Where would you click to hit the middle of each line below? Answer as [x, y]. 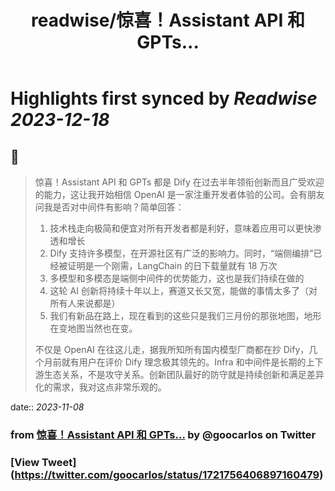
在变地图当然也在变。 [93, 328]
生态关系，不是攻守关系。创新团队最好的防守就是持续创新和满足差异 [184, 374]
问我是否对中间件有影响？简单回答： [109, 207]
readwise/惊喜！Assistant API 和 [168, 20]
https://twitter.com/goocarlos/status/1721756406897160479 [167, 474]
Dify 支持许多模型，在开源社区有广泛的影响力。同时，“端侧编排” [181, 253]
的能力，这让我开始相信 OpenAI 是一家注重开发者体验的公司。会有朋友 [179, 194]
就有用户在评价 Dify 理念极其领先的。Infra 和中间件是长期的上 [188, 362]
